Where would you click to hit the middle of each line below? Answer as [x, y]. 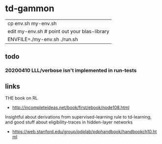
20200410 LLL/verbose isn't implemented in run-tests [71, 70]
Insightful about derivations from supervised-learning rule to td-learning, [78, 117]
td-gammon [30, 9]
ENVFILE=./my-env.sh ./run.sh [43, 39]
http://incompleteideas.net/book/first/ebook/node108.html [71, 107]
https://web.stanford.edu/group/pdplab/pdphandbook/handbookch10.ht [84, 132]
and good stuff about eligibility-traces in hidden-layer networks [69, 122]
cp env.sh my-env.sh [32, 23]
